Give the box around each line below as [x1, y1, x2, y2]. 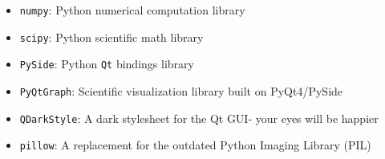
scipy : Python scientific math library [19, 28, 204, 45]
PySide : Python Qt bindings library [19, 55, 194, 72]
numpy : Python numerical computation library [19, 2, 245, 18]
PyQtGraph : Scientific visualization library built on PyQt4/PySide [19, 82, 343, 99]
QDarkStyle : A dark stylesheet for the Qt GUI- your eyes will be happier [19, 109, 379, 126]
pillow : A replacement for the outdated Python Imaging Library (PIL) [19, 137, 371, 153]
